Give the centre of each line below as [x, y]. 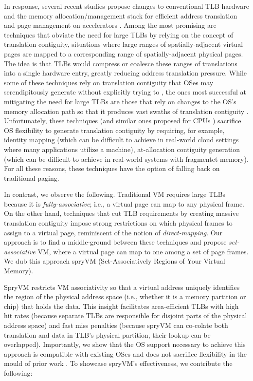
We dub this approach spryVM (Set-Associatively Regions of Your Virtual [115, 261]
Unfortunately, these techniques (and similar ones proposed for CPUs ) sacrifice [123, 121]
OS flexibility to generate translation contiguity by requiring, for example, [114, 130]
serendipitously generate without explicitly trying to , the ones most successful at [125, 92]
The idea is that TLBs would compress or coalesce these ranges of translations [121, 63]
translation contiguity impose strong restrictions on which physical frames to [118, 223]
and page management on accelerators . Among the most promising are [110, 25]
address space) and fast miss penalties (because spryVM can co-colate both [116, 325]
